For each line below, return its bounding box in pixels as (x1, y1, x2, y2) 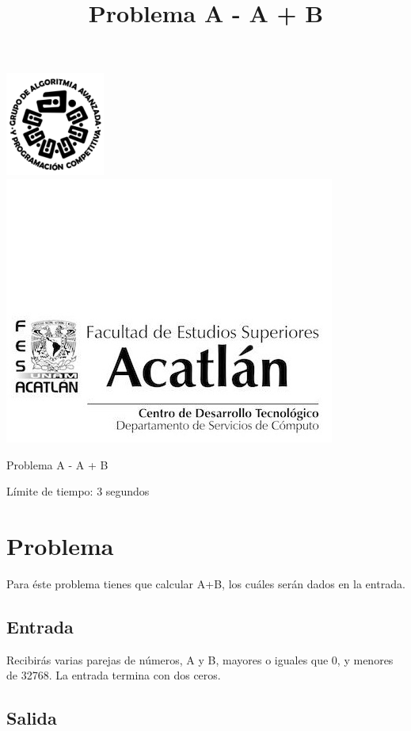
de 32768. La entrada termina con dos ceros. (6, 667, 221, 683)
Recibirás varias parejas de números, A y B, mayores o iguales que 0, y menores (6, 651, 394, 668)
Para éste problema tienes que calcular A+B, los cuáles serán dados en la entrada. (6, 575, 405, 591)
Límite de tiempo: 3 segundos (6, 483, 150, 499)
